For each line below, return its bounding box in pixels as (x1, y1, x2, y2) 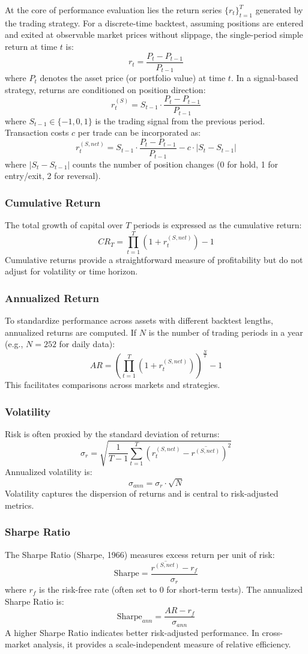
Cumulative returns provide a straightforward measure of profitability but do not (5, 253, 303, 265)
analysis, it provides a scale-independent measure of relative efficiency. (33, 638, 291, 650)
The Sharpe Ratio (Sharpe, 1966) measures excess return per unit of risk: (5, 548, 275, 560)
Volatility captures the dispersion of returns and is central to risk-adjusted (5, 487, 279, 500)
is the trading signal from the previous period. (95, 114, 265, 127)
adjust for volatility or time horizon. (5, 265, 138, 277)
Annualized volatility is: (5, 465, 92, 478)
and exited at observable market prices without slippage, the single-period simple (5, 28, 303, 41)
